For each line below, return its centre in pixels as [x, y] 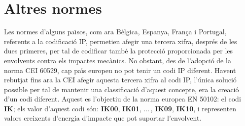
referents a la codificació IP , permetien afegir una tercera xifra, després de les [121, 41]
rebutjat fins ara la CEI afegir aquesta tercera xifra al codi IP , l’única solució [120, 80]
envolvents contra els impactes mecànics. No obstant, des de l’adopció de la [118, 60]
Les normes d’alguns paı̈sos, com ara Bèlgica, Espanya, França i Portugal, [115, 32]
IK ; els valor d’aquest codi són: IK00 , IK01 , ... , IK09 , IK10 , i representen [120, 108]
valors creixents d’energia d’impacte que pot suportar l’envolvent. [103, 118]
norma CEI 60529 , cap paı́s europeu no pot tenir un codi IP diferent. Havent [120, 70]
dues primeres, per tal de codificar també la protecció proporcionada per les [119, 51]
